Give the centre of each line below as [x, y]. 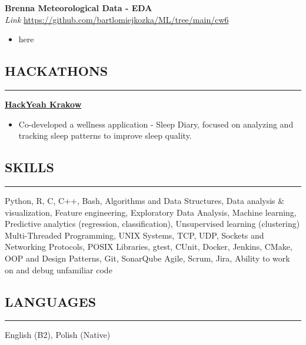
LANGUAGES [51, 301]
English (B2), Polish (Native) [58, 335]
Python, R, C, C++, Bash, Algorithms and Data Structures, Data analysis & [145, 200]
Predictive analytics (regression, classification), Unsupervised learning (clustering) [152, 224]
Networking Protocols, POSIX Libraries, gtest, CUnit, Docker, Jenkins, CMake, [149, 247]
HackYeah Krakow [43, 104]
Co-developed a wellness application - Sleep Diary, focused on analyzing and [156, 124]
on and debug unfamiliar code [59, 269]
